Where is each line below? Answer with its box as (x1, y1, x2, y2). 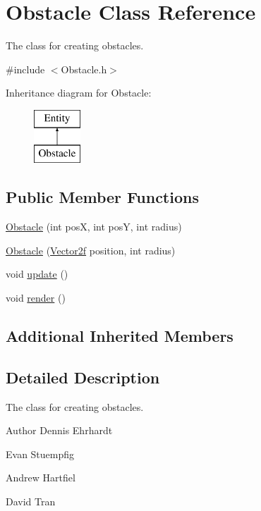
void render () (6, 290, 66, 305)
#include (6, 61, 45, 76)
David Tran (6, 494, 56, 509)
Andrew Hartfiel (6, 470, 75, 485)
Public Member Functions (6, 186, 199, 208)
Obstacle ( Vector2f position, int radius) (6, 242, 176, 257)
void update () (6, 266, 68, 281)
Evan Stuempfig (6, 446, 75, 461)
